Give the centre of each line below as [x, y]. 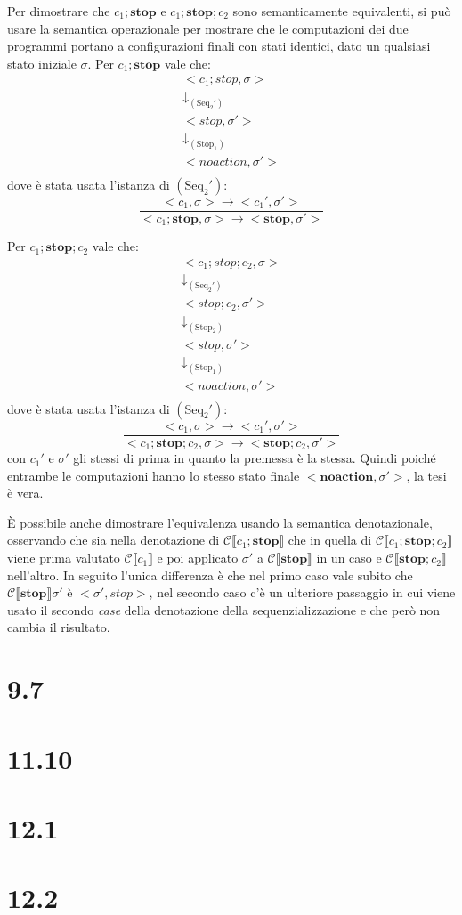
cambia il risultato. [59, 627]
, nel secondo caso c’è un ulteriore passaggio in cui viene [302, 592]
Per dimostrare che [59, 11]
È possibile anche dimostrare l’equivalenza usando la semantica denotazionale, [220, 522]
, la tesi [426, 475]
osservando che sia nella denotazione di [113, 540]
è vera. [25, 493]
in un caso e [349, 558]
